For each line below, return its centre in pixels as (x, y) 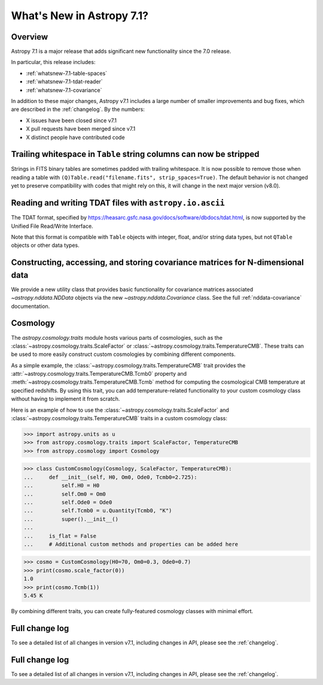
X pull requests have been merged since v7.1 (81, 129)
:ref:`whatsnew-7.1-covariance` (64, 90)
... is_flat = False (60, 536)
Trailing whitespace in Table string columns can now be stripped (135, 154)
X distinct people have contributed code (75, 137)
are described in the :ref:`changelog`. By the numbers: (78, 109)
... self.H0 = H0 (62, 486)
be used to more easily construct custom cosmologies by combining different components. (123, 354)
